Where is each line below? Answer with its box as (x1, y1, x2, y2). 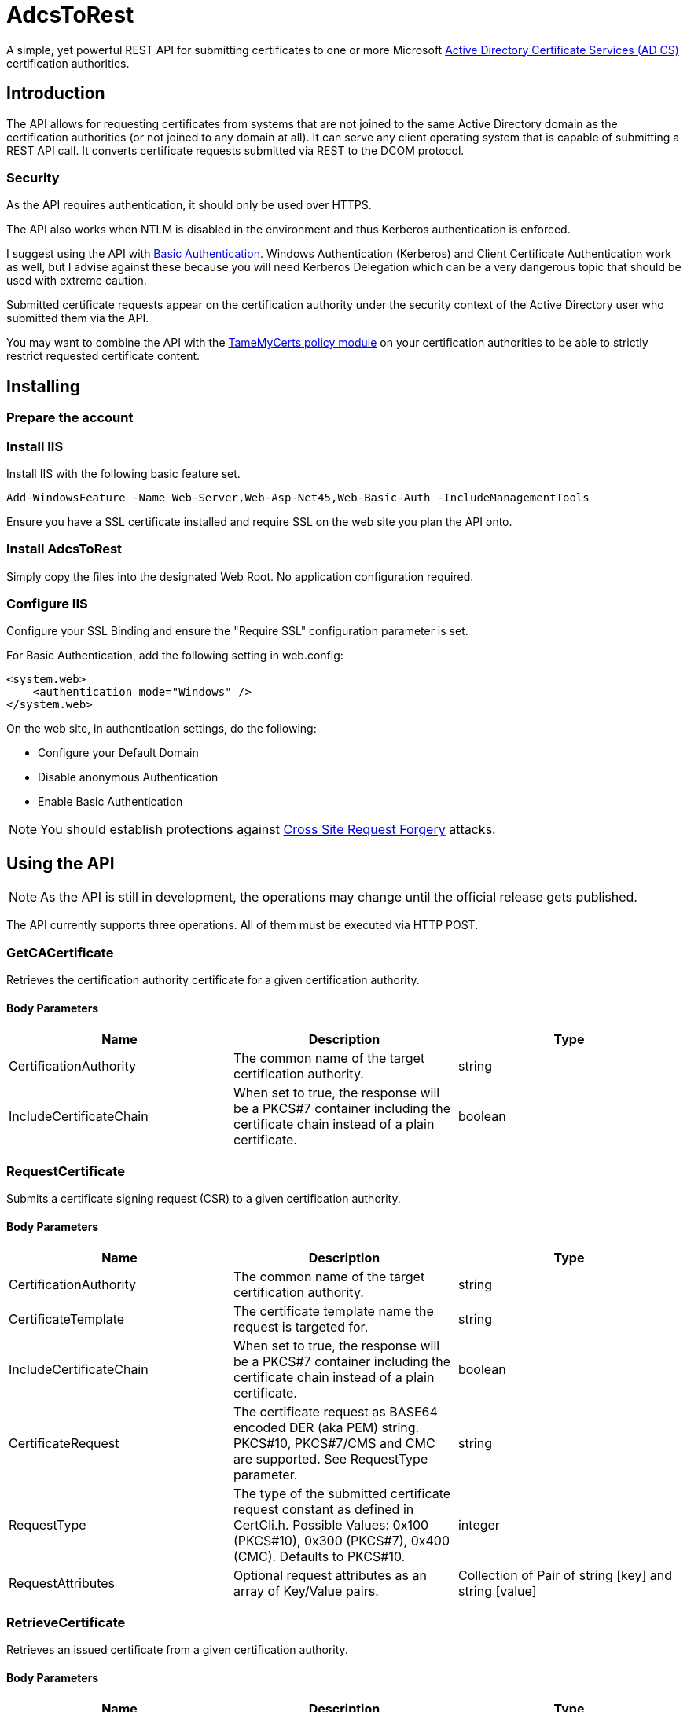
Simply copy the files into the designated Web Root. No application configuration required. (6, 569, 474, 583)
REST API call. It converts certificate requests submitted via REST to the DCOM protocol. (6, 143, 465, 157)
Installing (6, 376, 81, 396)
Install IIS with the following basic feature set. (6, 466, 241, 480)
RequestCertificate (6, 1163, 125, 1179)
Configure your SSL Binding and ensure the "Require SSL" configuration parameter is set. (6, 624, 468, 638)
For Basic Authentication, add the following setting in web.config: (6, 648, 343, 663)
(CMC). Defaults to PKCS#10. (233, 1549, 406, 1565)
